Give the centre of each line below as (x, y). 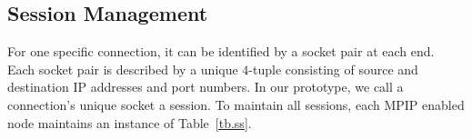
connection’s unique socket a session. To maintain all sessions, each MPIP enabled (236, 104)
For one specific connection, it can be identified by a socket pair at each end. (221, 51)
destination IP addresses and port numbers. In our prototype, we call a (206, 87)
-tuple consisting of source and (333, 69)
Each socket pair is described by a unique (123, 69)
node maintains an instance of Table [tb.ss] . (130, 122)
